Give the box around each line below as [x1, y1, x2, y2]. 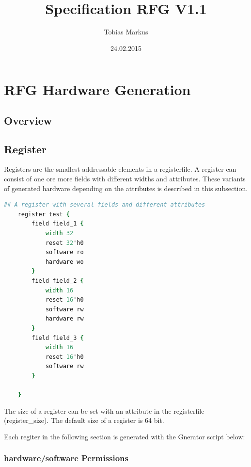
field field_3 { [31, 334, 84, 341]
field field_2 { [31, 277, 84, 285]
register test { [17, 210, 70, 218]
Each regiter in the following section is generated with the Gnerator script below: [4, 431, 245, 441]
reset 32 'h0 [45, 239, 84, 246]
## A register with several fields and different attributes [4, 201, 205, 209]
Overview [4, 113, 52, 128]
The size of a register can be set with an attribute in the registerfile [4, 405, 204, 416]
